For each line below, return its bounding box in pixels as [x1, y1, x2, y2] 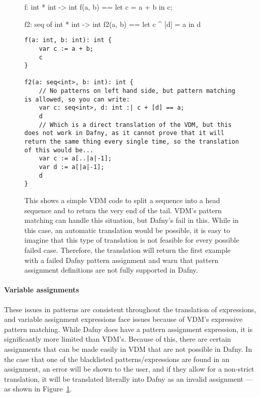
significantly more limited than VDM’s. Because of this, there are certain [4, 334, 231, 344]
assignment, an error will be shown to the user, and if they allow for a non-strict [4, 363, 254, 374]
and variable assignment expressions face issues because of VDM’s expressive [4, 314, 243, 324]
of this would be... [24, 146, 94, 154]
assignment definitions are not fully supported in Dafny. [24, 264, 198, 275]
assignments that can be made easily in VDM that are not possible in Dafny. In [4, 343, 252, 354]
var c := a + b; [39, 45, 94, 52]
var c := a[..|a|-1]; [39, 155, 112, 162]
